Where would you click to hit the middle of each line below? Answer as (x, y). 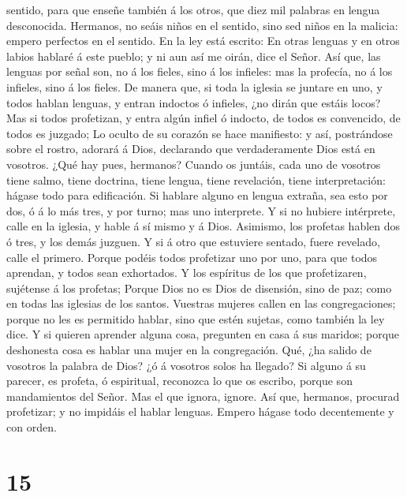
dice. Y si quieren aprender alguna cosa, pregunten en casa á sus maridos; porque (203, 334)
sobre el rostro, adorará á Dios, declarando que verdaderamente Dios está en (191, 149)
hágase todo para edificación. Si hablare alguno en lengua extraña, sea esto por (197, 195)
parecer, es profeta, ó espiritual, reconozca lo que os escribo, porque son (179, 381)
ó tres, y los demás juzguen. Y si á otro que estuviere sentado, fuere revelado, (193, 241)
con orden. (32, 427)
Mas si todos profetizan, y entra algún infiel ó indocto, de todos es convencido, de (203, 118)
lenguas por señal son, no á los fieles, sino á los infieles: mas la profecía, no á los (200, 71)
